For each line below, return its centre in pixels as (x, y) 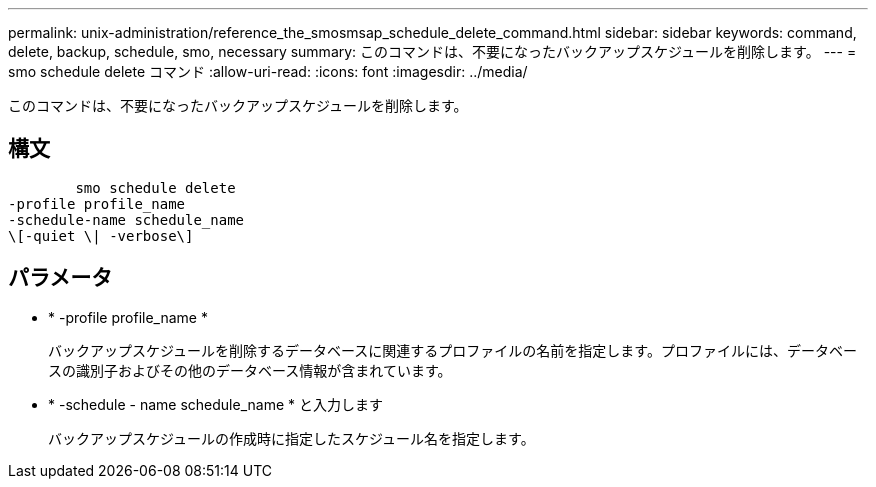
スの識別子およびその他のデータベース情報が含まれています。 (250, 370)
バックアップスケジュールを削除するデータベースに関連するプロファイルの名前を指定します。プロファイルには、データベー (452, 350)
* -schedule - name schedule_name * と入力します (215, 404)
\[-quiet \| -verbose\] (101, 235)
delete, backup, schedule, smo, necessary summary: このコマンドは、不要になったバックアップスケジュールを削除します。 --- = (432, 51)
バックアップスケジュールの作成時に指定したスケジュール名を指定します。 (291, 438)
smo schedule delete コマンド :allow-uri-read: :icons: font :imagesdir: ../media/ (268, 71)
